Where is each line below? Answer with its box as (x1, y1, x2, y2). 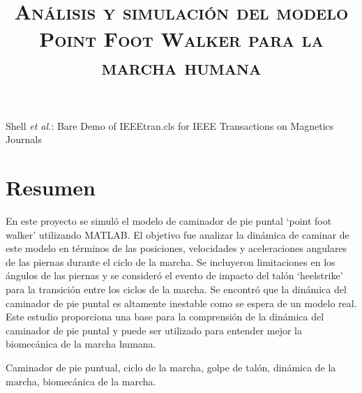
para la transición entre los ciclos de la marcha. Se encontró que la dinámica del (6, 282, 347, 297)
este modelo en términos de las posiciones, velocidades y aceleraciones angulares (6, 241, 347, 255)
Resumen (6, 173, 96, 202)
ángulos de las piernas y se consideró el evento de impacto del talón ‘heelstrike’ (6, 268, 343, 283)
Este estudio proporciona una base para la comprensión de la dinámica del (6, 309, 324, 324)
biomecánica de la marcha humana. (6, 336, 156, 351)
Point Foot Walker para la (39, 24, 324, 53)
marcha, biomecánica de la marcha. (6, 373, 156, 388)
